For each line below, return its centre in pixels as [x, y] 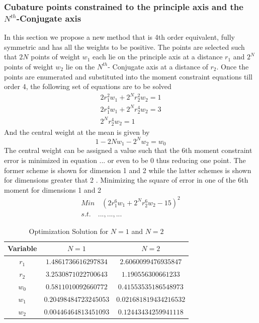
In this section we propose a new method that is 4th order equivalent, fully [119, 37]
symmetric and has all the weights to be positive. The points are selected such [124, 47]
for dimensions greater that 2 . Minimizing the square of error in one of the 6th [126, 180]
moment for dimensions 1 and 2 [53, 189]
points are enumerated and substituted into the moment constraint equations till [128, 76]
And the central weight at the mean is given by [77, 132]
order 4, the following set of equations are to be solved [88, 86]
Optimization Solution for [69, 231]
